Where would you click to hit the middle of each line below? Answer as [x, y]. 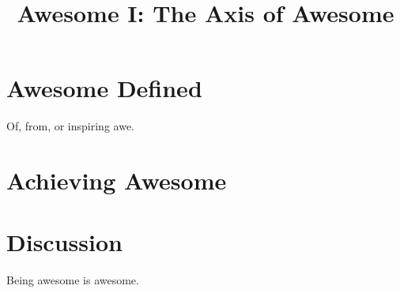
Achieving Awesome [117, 180]
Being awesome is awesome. [73, 280]
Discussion [64, 242]
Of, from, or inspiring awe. [70, 126]
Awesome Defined [104, 88]
